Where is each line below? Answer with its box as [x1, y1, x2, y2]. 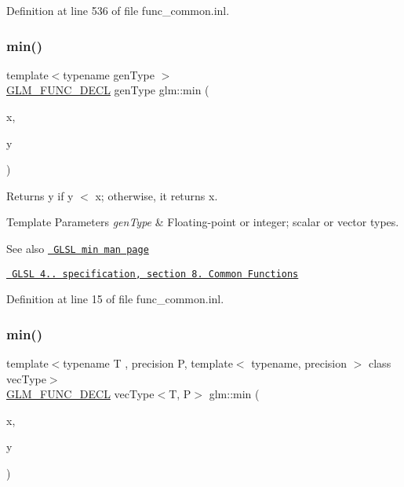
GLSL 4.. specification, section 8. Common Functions [12, 268, 299, 280]
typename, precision [251, 355, 348, 372]
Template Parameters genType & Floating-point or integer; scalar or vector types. [6, 214, 399, 230]
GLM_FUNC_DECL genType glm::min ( [6, 82, 209, 98]
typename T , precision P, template [63, 355, 233, 372]
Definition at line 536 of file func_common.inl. [6, 2, 230, 18]
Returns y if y [6, 187, 74, 203]
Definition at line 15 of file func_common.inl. [6, 291, 224, 307]
